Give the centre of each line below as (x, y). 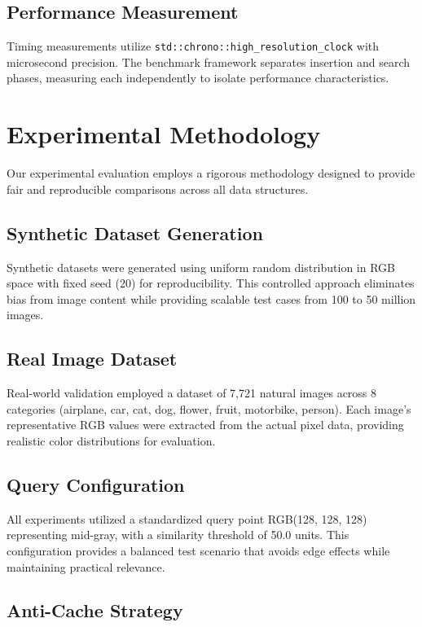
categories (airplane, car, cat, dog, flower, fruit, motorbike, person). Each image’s (209, 408)
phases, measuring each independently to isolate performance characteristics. (198, 78)
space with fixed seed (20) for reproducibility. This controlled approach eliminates (211, 283)
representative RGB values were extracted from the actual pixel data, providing (205, 425)
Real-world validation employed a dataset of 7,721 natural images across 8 (192, 393)
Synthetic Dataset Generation (135, 232)
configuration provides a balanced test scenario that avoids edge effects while (198, 550)
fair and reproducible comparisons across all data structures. (158, 189)
